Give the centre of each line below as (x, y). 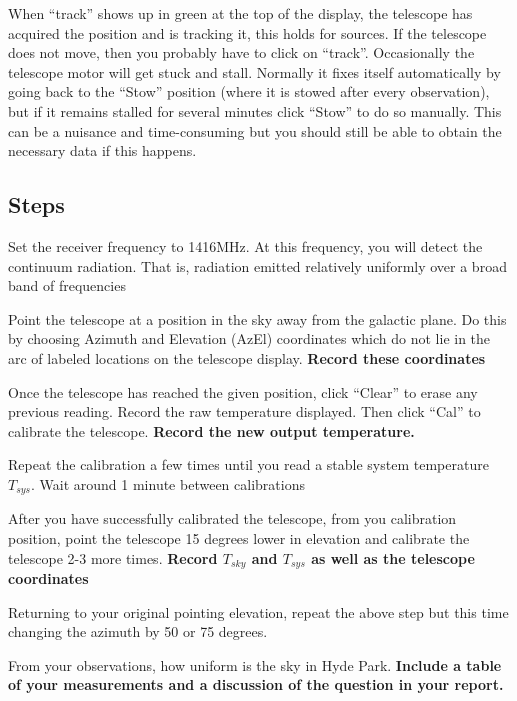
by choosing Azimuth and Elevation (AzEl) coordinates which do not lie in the (249, 338)
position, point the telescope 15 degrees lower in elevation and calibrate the (239, 537)
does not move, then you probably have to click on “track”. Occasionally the (241, 52)
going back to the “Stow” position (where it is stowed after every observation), (249, 91)
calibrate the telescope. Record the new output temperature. (211, 430)
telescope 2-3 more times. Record (113, 557)
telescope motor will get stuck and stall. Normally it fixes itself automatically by (254, 71)
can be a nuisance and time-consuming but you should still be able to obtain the (255, 130)
